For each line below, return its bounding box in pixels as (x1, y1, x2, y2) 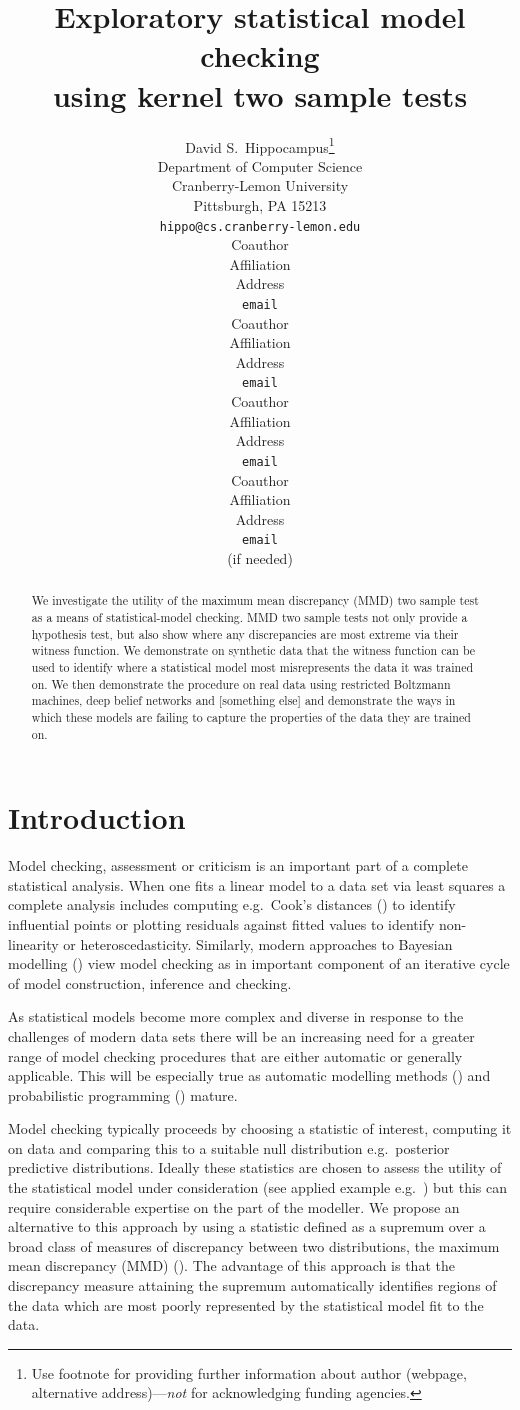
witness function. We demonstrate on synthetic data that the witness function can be (31, 642, 476, 659)
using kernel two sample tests (52, 74, 468, 115)
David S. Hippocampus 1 (185, 133, 335, 157)
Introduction (8, 797, 186, 838)
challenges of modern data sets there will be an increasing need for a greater (8, 1025, 475, 1046)
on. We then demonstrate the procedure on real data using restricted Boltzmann (31, 675, 451, 692)
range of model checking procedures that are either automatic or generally (8, 1045, 463, 1066)
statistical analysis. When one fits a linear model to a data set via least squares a (8, 874, 506, 895)
